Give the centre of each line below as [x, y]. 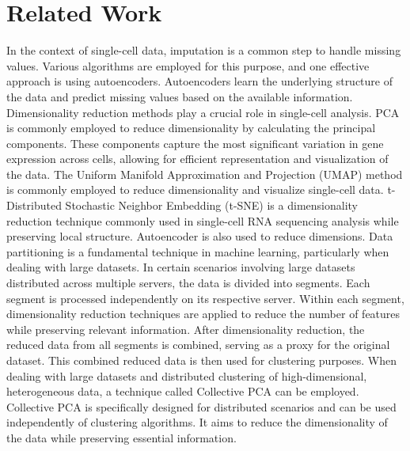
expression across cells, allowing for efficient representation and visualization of [197, 159]
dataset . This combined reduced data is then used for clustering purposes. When [202, 360]
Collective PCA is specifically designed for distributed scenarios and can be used [201, 406]
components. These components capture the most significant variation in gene [195, 143]
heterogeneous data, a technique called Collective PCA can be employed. [183, 391]
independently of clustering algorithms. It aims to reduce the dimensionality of [197, 422]
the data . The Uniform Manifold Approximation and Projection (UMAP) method [205, 174]
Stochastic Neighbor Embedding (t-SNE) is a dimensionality [211, 205]
